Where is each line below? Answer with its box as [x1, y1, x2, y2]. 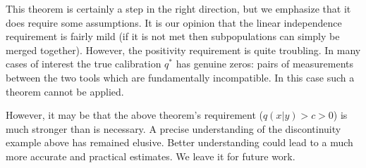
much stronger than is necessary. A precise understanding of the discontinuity [6, 121, 341, 136]
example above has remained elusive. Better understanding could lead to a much [6, 135, 353, 150]
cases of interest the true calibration [6, 56, 161, 71]
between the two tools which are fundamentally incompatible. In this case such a [6, 70, 355, 84]
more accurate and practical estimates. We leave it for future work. [6, 148, 295, 163]
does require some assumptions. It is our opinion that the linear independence [6, 15, 342, 30]
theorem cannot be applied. [6, 84, 124, 98]
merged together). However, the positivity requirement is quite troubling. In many [6, 42, 361, 57]
